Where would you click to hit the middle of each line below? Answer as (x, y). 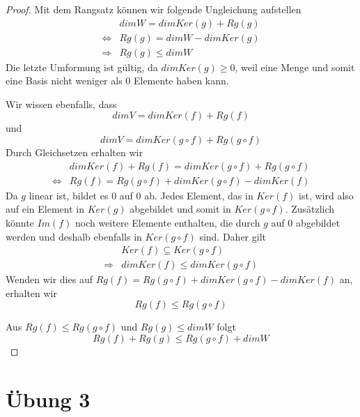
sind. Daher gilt (233, 236)
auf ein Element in (45, 209)
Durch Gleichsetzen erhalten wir (74, 152)
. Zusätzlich (310, 209)
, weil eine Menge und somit (295, 67)
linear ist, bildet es (69, 195)
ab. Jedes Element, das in (199, 195)
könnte (20, 222)
